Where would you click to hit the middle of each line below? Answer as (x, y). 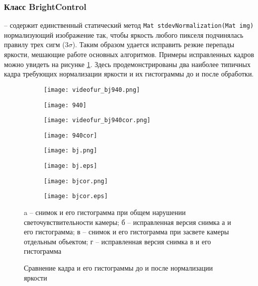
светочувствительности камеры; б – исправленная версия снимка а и (128, 222)
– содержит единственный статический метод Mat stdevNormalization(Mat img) (129, 25)
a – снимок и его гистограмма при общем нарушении (105, 212)
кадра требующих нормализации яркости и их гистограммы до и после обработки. (129, 74)
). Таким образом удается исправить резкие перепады (153, 44)
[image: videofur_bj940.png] (92, 90)
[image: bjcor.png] (76, 181)
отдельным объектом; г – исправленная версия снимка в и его (118, 241)
